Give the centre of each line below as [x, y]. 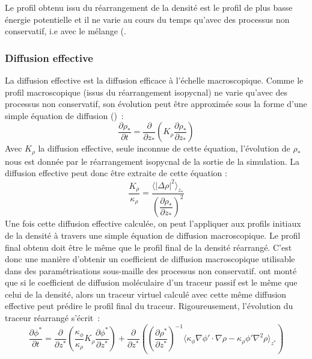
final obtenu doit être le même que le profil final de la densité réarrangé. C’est [148, 247]
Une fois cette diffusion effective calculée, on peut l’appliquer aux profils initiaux [153, 223]
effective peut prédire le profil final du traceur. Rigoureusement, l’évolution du [149, 306]
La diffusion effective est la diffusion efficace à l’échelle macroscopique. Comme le [154, 80]
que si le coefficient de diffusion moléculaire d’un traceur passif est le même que [151, 282]
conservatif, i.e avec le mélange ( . [66, 31]
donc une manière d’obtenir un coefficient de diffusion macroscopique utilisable [150, 259]
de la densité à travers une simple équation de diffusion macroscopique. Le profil [153, 235]
